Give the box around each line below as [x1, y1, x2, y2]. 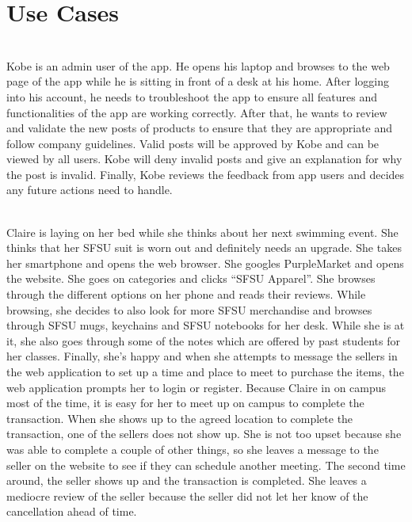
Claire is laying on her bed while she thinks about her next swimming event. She [6, 223, 399, 240]
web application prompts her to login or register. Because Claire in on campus [6, 379, 387, 395]
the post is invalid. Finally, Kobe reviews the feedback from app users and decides [6, 166, 405, 182]
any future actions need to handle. [6, 181, 173, 198]
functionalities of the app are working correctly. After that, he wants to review [6, 104, 387, 120]
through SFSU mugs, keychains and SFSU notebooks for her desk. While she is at [6, 317, 405, 333]
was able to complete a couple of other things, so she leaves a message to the [6, 440, 379, 457]
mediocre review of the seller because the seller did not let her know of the [6, 487, 368, 504]
